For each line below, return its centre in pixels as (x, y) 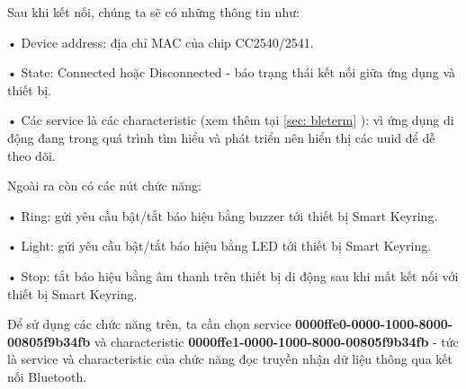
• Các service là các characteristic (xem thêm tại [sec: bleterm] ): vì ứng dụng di (231, 120)
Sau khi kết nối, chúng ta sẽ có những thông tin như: (153, 12)
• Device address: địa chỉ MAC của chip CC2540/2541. (161, 42)
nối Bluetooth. (47, 376)
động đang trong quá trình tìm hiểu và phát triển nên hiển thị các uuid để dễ (221, 137)
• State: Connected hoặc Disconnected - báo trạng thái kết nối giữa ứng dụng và (232, 72)
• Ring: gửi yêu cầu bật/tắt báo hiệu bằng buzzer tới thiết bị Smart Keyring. (223, 215)
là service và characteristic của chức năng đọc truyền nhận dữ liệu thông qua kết (230, 359)
